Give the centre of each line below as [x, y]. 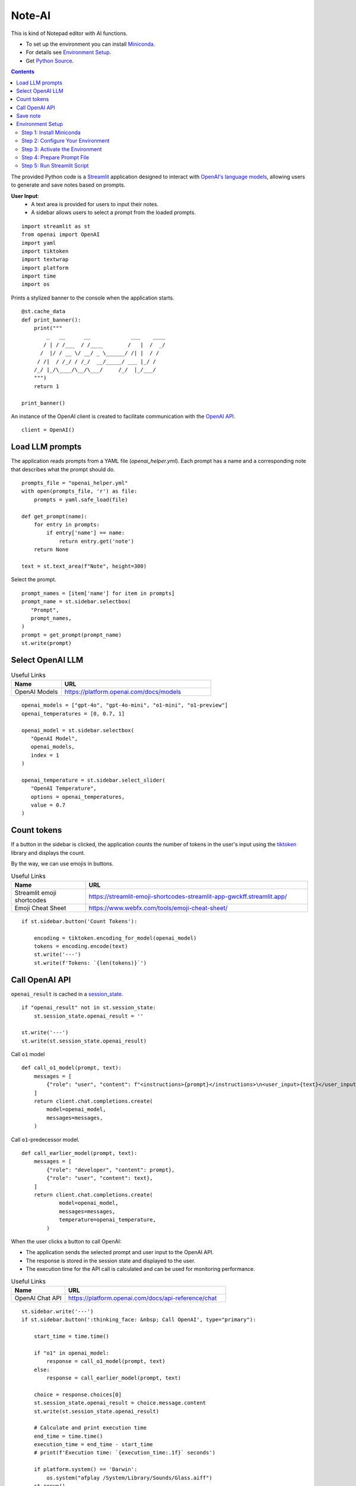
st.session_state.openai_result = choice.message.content [120, 1403]
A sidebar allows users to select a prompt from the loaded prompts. [113, 212]
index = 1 [45, 755]
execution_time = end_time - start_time [93, 1445]
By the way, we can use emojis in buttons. [62, 864]
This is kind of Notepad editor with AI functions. [69, 33]
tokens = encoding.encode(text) [81, 946]
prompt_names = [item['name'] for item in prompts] [98, 593]
